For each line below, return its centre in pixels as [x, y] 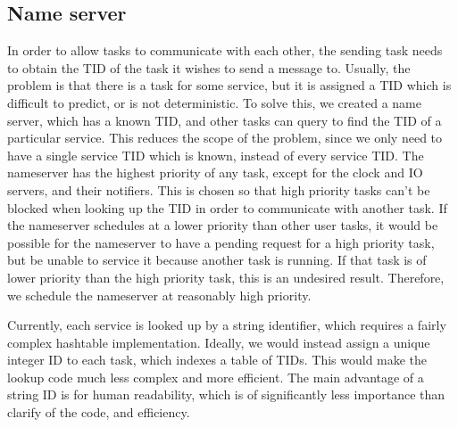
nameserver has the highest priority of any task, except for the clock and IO [215, 172]
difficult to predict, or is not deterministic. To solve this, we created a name [214, 102]
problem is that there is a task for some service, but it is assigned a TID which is [229, 85]
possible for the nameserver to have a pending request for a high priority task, [221, 242]
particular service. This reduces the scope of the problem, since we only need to [225, 138]
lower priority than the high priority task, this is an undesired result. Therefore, [226, 277]
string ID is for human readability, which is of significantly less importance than [226, 394]
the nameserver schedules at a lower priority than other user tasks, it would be [223, 225]
